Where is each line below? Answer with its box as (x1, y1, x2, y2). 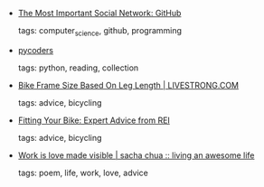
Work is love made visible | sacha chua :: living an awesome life (17, 149, 255, 161)
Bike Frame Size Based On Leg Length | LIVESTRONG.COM (17, 79, 240, 90)
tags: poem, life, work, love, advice (17, 167, 149, 178)
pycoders (17, 44, 54, 55)
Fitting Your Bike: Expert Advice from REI (17, 115, 170, 126)
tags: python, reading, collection (17, 62, 139, 73)
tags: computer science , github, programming (17, 25, 183, 38)
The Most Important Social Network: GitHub (17, 8, 182, 18)
